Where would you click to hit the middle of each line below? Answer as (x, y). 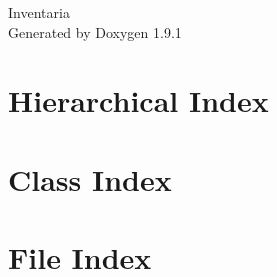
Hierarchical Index (138, 100)
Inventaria (39, 12)
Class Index (90, 178)
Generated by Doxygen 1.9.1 (95, 31)
